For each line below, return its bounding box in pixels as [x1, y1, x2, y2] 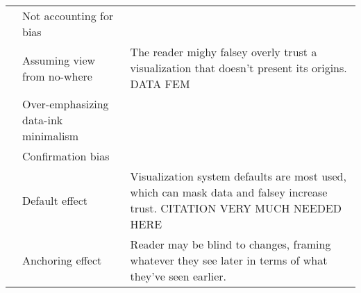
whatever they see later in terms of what [130, 252, 328, 268]
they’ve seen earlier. [130, 268, 226, 284]
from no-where [22, 67, 92, 84]
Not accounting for [22, 8, 114, 24]
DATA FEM [130, 76, 190, 92]
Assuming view [22, 51, 96, 68]
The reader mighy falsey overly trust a [130, 44, 317, 60]
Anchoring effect [22, 252, 102, 268]
